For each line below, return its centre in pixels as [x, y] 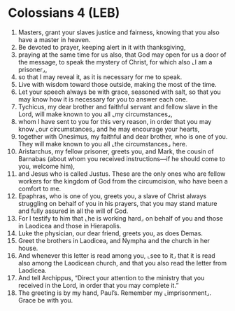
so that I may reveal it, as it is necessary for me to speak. [100, 77]
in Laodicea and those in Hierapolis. [70, 226]
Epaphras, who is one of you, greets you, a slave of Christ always [112, 196]
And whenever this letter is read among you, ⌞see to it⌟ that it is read [116, 255]
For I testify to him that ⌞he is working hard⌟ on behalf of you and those [120, 218]
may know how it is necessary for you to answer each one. [103, 99]
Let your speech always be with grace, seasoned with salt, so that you [119, 92]
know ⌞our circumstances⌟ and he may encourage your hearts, [109, 129]
